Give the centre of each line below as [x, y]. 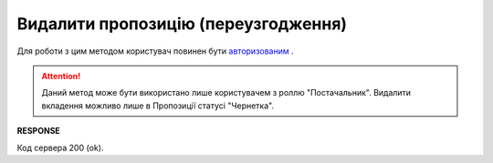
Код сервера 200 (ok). [60, 148]
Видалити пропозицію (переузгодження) [182, 24]
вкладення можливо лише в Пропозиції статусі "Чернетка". [157, 106]
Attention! [61, 76]
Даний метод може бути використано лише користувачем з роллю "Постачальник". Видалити [226, 93]
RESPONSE [39, 131]
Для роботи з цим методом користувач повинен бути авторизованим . [155, 51]
